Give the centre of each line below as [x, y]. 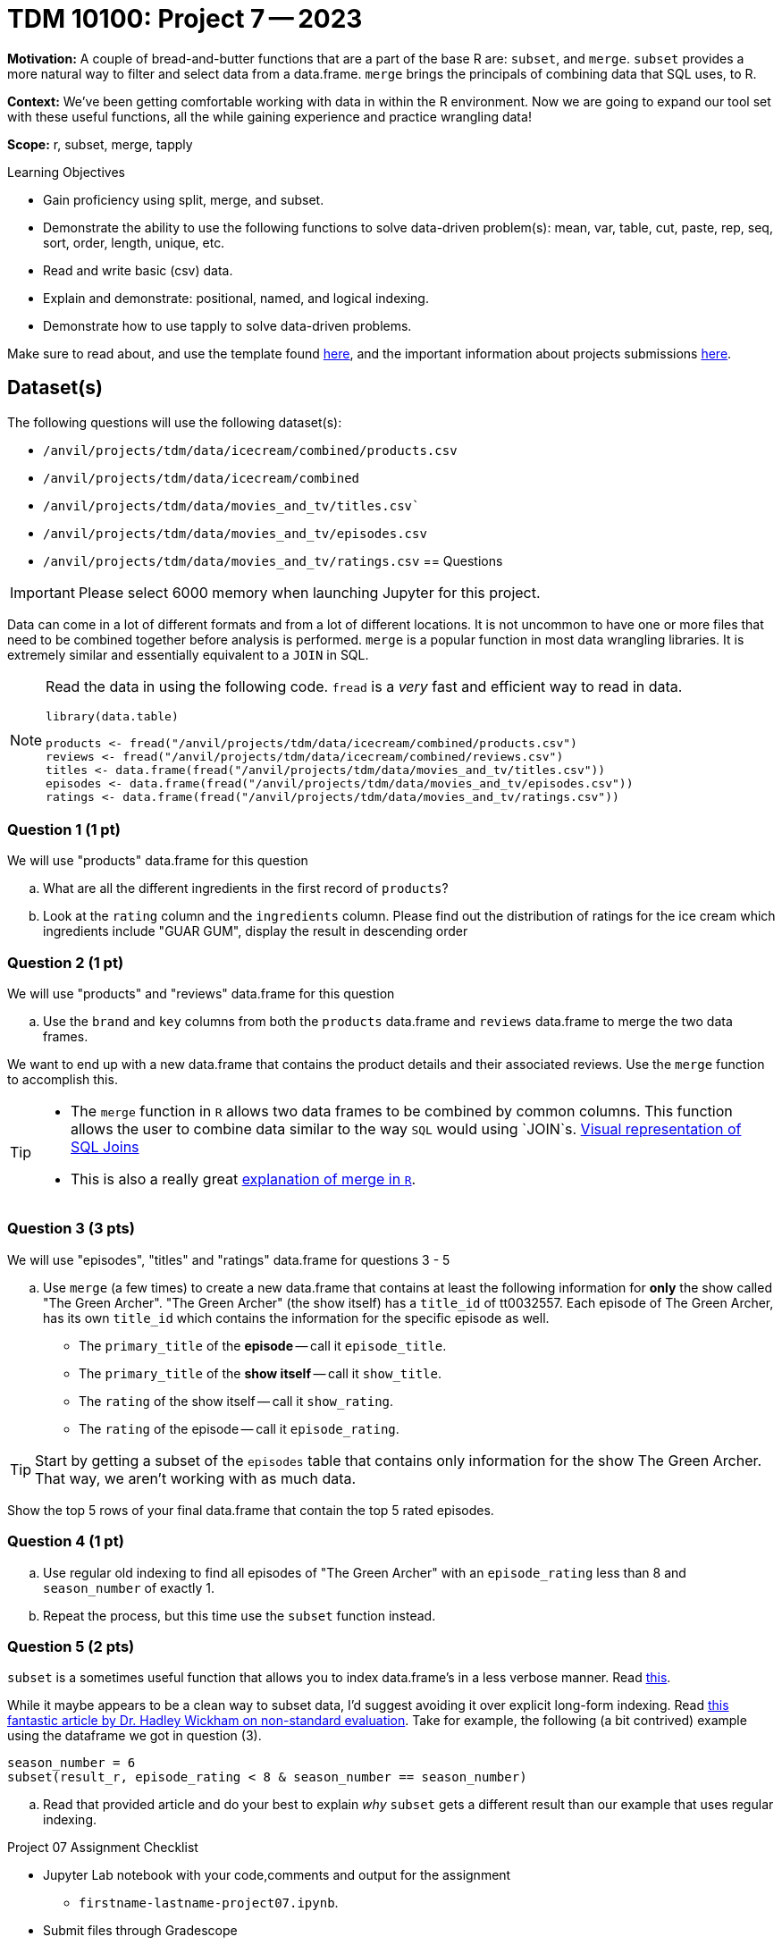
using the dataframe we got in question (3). [135, 1736]
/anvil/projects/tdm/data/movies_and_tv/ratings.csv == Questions [273, 560]
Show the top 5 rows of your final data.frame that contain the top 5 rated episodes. [251, 1510]
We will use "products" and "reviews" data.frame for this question [201, 994]
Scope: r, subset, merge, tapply [100, 144]
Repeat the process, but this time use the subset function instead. [240, 1615]
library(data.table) [112, 716]
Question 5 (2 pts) [71, 1646]
